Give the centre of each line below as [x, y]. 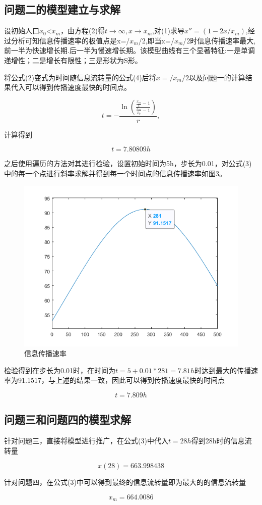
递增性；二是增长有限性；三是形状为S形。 [73, 60]
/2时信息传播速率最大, [219, 40]
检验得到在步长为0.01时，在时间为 [60, 370]
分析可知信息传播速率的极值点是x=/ [70, 40]
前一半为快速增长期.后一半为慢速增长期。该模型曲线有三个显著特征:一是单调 [129, 50]
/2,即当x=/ [156, 40]
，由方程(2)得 [83, 31]
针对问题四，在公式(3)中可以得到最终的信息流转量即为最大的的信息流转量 [125, 482]
